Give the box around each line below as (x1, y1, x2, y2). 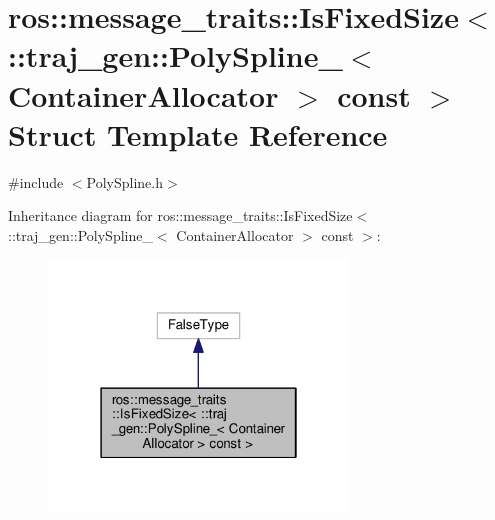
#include (8, 171, 64, 192)
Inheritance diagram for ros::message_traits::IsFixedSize (8, 205, 353, 226)
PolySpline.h (86, 171, 164, 192)
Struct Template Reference (8, 113, 388, 154)
